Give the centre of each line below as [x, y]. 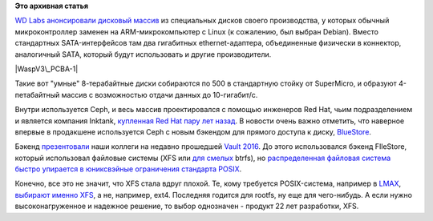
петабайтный [37, 94]
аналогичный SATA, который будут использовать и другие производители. [143, 54]
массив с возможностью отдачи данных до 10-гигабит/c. [160, 94]
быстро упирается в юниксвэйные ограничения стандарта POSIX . [128, 169]
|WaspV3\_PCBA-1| [47, 69]
